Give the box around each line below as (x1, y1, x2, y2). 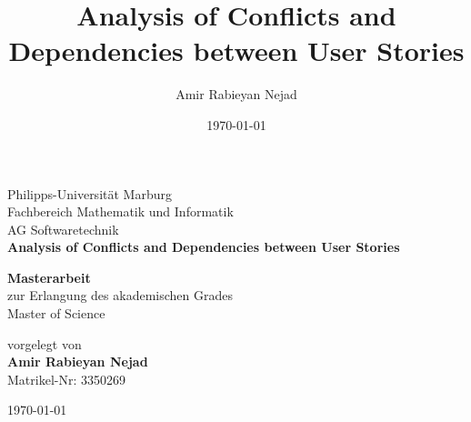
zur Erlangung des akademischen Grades (7, 286, 233, 305)
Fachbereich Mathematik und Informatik (7, 202, 234, 221)
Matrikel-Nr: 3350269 (7, 369, 125, 388)
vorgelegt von (7, 334, 82, 353)
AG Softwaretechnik (7, 219, 119, 238)
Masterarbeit (7, 267, 91, 286)
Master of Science (7, 304, 105, 323)
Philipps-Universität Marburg (7, 184, 172, 203)
